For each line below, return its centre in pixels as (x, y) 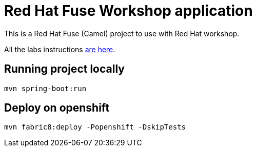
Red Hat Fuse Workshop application (129, 11)
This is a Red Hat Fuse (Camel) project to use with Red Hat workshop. (122, 33)
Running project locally (64, 69)
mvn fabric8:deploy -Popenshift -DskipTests (95, 127)
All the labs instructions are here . (60, 49)
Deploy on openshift (57, 108)
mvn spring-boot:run (45, 88)
